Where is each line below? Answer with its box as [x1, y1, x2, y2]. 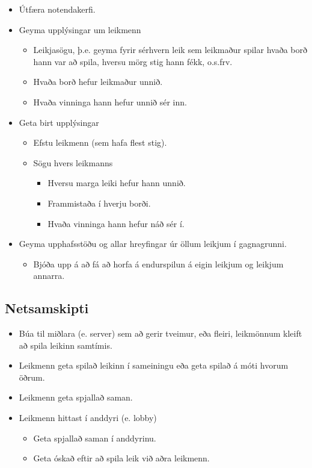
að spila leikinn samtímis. [19, 339, 112, 351]
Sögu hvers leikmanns [33, 156, 113, 169]
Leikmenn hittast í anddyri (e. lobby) [19, 411, 157, 424]
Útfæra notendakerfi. [19, 3, 96, 15]
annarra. [33, 269, 65, 282]
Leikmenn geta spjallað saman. [19, 391, 133, 404]
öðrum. [19, 370, 45, 383]
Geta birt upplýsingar [19, 116, 99, 128]
